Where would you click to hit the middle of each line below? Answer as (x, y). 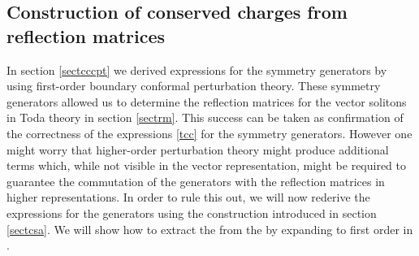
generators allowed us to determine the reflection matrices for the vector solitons (207, 101)
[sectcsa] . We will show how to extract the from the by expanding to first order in (210, 229)
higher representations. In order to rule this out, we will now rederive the (188, 197)
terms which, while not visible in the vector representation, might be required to (207, 165)
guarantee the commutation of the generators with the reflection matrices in (196, 181)
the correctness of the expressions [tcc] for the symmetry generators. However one (209, 133)
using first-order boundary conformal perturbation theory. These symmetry (194, 86)
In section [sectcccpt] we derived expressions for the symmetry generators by (197, 69)
